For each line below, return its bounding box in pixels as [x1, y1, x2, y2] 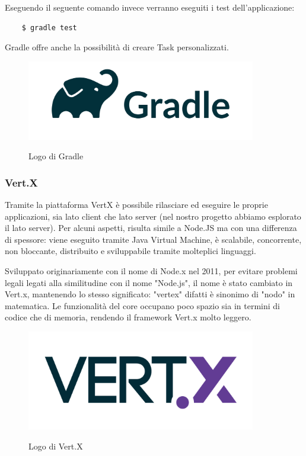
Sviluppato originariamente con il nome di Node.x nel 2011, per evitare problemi [5, 264, 298, 277]
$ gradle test [21, 23, 77, 32]
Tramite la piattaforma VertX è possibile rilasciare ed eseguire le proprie [5, 198, 268, 210]
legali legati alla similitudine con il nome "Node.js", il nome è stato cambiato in [5, 276, 293, 288]
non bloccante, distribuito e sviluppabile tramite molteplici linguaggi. [5, 245, 256, 257]
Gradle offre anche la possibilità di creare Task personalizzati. [5, 41, 229, 53]
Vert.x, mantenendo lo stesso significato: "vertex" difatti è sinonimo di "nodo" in [5, 288, 295, 300]
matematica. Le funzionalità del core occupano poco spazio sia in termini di [5, 299, 280, 312]
